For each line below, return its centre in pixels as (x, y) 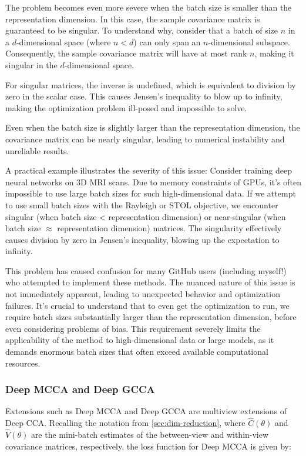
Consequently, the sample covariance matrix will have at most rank (126, 53)
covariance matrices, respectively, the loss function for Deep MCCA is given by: (148, 446)
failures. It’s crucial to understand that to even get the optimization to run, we (147, 305)
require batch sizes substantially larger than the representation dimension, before (151, 317)
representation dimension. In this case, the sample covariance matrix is (133, 19)
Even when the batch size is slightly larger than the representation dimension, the (153, 127)
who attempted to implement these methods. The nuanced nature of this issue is (150, 282)
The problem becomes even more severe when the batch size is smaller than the (149, 7)
